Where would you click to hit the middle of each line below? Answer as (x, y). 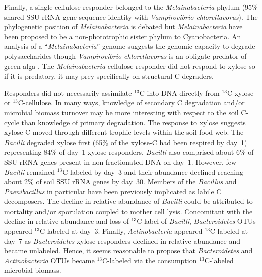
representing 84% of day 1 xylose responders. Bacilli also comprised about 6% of (129, 152)
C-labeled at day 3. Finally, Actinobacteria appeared (121, 231)
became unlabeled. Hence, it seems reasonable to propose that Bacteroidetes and (128, 251)
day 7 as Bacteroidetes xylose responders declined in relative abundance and (122, 240)
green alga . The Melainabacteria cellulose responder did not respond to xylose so (130, 66)
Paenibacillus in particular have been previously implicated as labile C (113, 191)
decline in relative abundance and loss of (67, 221)
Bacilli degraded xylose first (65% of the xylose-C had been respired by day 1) (126, 142)
